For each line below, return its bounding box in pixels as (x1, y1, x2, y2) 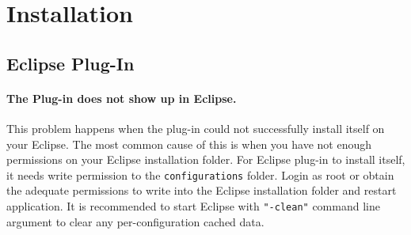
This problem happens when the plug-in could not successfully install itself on (6, 119, 385, 136)
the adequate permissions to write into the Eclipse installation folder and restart (6, 182, 397, 199)
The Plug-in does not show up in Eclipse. (6, 89, 237, 106)
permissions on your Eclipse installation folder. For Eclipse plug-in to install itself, (6, 151, 405, 168)
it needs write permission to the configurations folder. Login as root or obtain (6, 166, 394, 183)
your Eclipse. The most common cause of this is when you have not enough (6, 135, 372, 152)
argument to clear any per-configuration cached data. (6, 213, 264, 229)
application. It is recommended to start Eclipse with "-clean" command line (6, 197, 380, 214)
